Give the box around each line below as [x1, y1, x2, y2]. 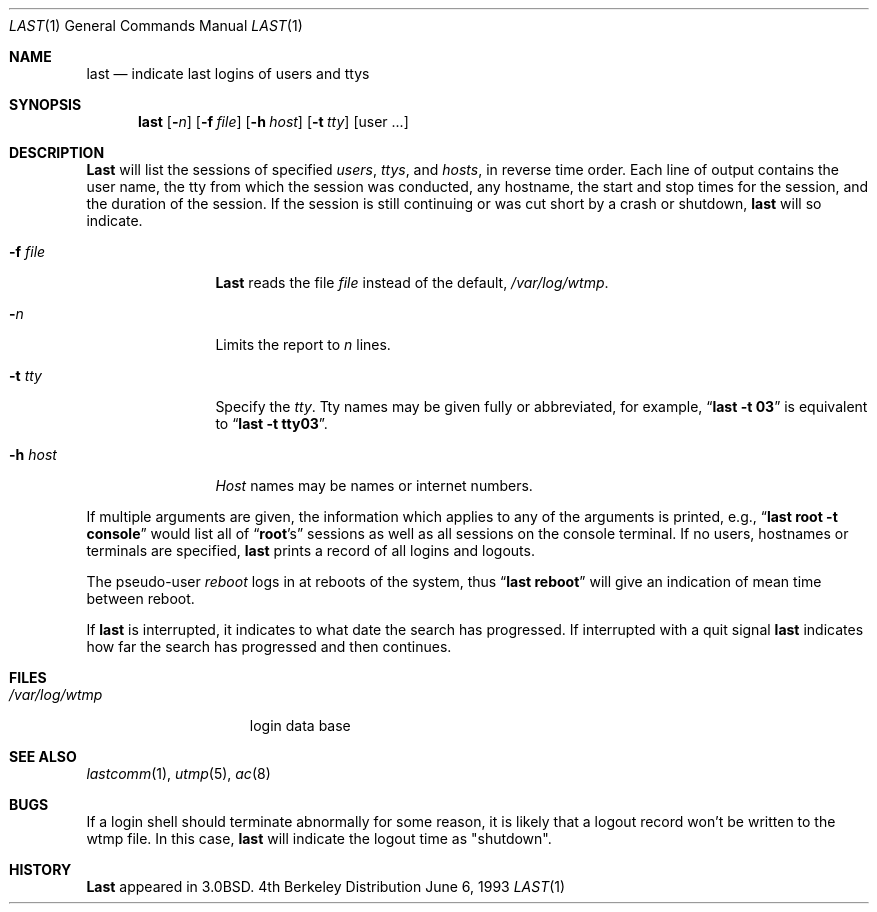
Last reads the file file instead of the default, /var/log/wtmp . [215, 274, 609, 291]
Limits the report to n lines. [215, 336, 391, 353]
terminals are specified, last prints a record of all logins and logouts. [86, 542, 535, 559]
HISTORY [9, 861, 72, 878]
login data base [249, 717, 351, 734]
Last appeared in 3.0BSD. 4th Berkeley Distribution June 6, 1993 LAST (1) [86, 878, 566, 895]
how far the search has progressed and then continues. [86, 638, 452, 655]
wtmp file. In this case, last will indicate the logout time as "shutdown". [86, 830, 552, 847]
